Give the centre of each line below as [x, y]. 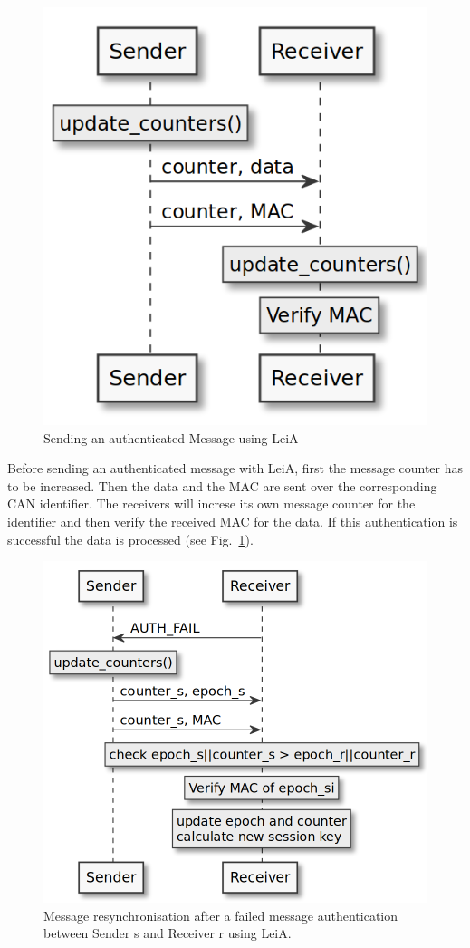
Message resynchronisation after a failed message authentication [221, 915]
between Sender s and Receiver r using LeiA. [168, 933]
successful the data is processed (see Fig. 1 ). [130, 539]
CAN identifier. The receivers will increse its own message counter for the [211, 503]
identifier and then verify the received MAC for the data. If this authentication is [233, 522]
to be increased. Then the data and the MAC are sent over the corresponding [222, 485]
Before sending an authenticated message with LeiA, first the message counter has [235, 468]
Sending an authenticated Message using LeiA [171, 437]
